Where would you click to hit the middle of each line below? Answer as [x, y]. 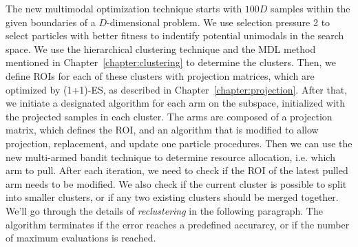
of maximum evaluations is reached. [81, 238]
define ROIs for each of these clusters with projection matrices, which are [160, 75]
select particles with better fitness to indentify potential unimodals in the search [175, 35]
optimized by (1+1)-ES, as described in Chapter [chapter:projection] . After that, [177, 89]
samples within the [310, 8]
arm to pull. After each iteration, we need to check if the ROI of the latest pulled [177, 170]
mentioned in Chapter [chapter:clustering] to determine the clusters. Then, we [171, 62]
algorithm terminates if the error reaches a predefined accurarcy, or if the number [178, 224]
